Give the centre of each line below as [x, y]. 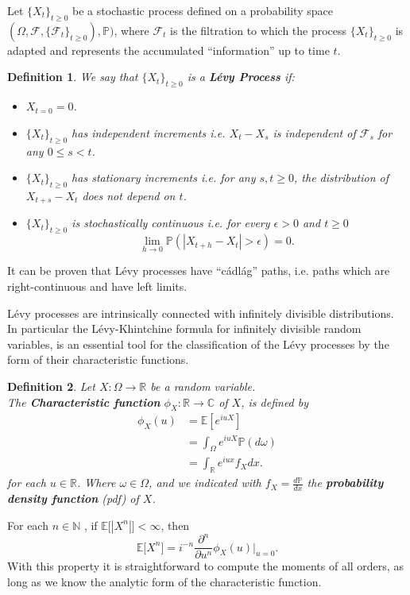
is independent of [314, 132]
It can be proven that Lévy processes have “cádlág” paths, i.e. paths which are [199, 270]
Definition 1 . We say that [73, 77]
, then [175, 525]
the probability [345, 483]
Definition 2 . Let [51, 386]
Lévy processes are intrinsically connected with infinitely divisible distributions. [201, 313]
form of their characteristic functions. [98, 359]
